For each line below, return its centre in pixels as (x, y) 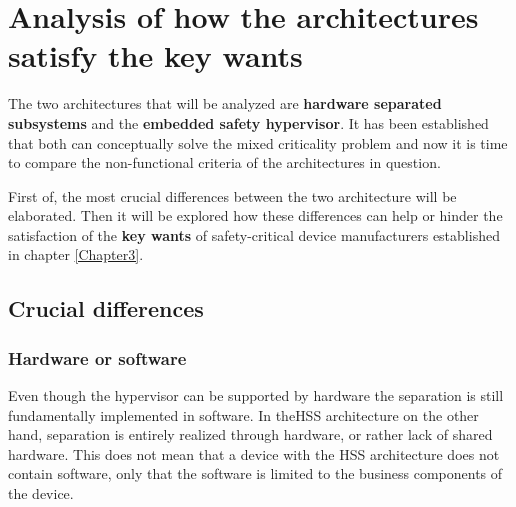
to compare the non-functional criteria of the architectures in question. (224, 162)
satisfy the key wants (155, 55)
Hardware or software (97, 357)
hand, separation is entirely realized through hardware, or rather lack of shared (250, 434)
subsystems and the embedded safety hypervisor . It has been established (248, 122)
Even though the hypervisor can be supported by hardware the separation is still (256, 395)
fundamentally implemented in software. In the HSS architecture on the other (243, 414)
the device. (41, 493)
